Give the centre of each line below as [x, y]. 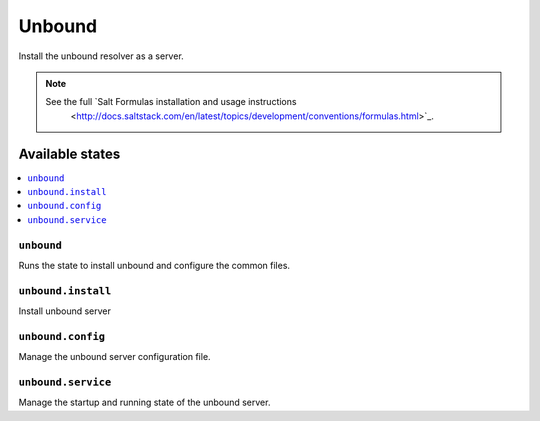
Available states [69, 153]
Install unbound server [65, 311]
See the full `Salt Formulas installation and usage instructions [171, 102]
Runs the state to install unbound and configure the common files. [154, 265]
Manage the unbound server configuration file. [114, 357]
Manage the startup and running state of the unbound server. [144, 402]
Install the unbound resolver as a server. [101, 56]
